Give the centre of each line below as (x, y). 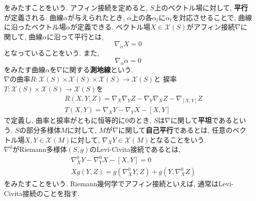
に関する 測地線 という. (98, 69)
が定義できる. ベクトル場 (110, 27)
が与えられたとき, (96, 17)
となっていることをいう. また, (52, 53)
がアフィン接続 (211, 27)
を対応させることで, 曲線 (212, 17)
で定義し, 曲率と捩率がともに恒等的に (65, 120)
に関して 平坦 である (201, 120)
